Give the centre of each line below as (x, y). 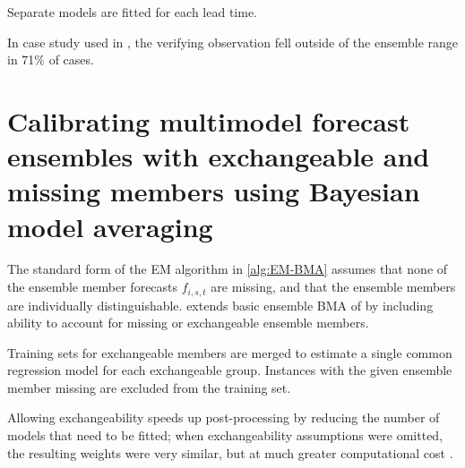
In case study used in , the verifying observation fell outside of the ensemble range (233, 42)
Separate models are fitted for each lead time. (133, 12)
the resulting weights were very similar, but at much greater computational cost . (230, 452)
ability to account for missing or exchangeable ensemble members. (188, 323)
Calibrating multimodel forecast (209, 120)
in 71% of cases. (51, 60)
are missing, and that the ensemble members (333, 287)
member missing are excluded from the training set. (149, 387)
